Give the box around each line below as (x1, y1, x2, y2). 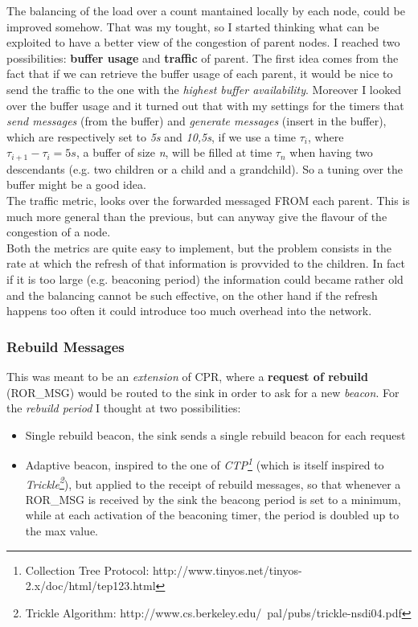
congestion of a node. (6, 223, 111, 240)
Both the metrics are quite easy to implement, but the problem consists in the (6, 239, 391, 256)
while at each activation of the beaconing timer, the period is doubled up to (25, 506, 400, 523)
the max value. (25, 522, 99, 539)
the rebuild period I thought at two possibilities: (6, 400, 241, 416)
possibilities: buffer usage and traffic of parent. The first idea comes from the (6, 49, 399, 66)
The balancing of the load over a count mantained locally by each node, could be (6, 2, 405, 18)
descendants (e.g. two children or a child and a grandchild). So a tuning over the (6, 160, 404, 177)
